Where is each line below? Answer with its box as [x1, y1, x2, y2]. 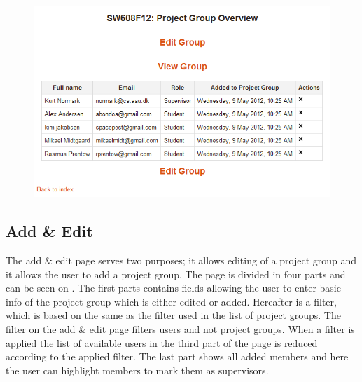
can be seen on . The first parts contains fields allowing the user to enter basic [6, 280, 341, 295]
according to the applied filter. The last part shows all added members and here [6, 349, 349, 364]
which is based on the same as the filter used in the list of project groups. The [6, 308, 341, 322]
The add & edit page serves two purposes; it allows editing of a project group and [6, 253, 357, 268]
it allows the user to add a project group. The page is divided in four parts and [6, 266, 346, 281]
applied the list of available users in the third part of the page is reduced [6, 335, 318, 350]
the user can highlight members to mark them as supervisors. [6, 362, 269, 377]
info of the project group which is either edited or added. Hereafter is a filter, [6, 294, 337, 308]
